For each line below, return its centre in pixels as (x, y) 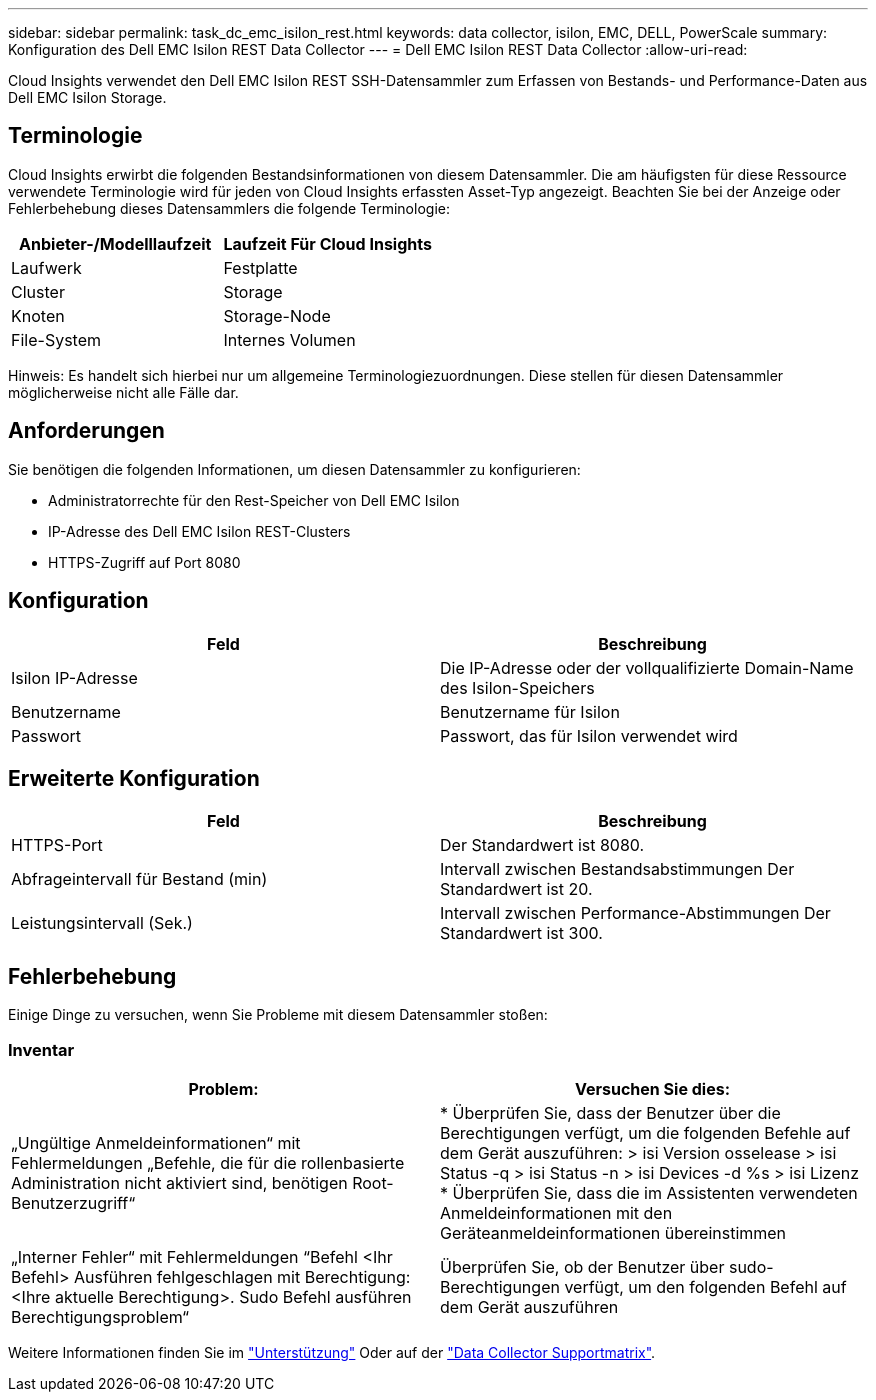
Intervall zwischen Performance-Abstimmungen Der (635, 913)
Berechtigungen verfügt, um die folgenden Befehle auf (645, 1132)
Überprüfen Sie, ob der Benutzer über (582, 1266)
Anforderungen (86, 431)
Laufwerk (46, 267)
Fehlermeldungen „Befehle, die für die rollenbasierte (208, 1162)
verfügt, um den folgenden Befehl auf (705, 1286)
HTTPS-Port (57, 845)
